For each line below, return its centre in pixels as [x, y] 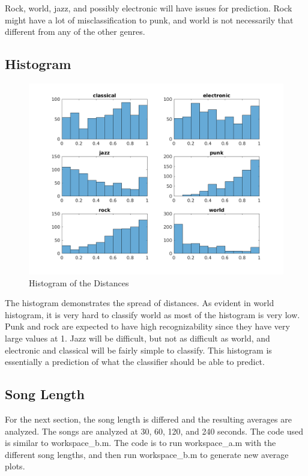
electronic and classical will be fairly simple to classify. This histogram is [138, 350]
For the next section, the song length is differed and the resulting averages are [148, 419]
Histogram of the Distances [79, 282]
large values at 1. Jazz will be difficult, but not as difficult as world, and [137, 338]
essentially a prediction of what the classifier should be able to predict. [135, 362]
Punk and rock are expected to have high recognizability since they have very [147, 326]
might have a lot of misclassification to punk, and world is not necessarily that [149, 20]
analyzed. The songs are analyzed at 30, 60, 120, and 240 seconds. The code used [154, 431]
